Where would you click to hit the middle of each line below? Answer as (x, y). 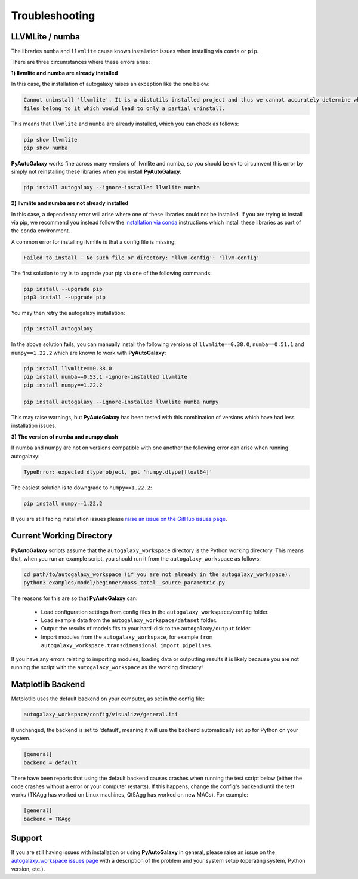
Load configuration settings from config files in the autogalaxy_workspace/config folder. (155, 612)
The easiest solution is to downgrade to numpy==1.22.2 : (81, 488)
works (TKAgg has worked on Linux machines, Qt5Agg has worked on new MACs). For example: (130, 795)
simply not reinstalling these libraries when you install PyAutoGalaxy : (96, 172)
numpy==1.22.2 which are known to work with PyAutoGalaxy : (89, 353)
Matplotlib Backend (48, 684)
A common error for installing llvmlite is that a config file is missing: (93, 241)
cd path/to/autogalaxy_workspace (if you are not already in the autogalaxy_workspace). (158, 574)
